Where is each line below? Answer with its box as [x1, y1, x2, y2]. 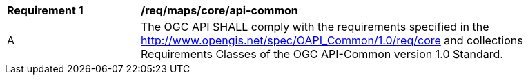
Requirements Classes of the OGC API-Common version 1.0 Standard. [141, 47, 503, 61]
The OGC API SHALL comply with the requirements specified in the [141, 20, 489, 34]
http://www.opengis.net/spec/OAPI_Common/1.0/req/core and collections [141, 34, 523, 47]
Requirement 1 [7, 3, 84, 17]
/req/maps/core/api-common [141, 3, 298, 17]
